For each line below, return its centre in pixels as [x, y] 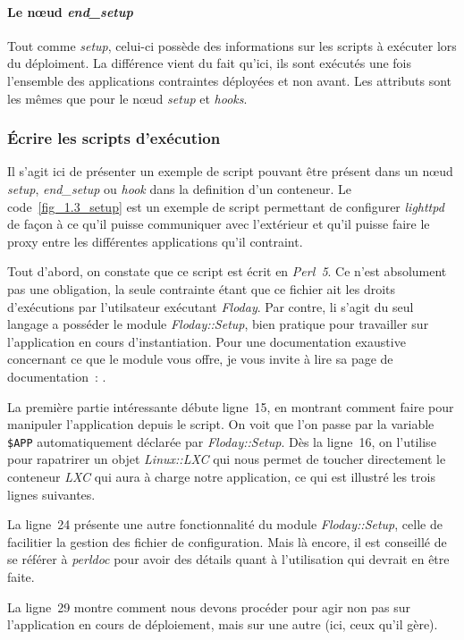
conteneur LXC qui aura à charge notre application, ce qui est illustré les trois [221, 476]
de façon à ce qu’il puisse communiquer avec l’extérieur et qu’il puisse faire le [219, 224]
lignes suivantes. [51, 494]
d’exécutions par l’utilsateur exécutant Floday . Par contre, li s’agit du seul [211, 306]
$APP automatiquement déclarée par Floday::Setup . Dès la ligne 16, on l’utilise [222, 441]
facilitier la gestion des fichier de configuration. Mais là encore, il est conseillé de [227, 541]
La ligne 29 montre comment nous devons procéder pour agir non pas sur [209, 606]
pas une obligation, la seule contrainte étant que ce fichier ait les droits [202, 288]
